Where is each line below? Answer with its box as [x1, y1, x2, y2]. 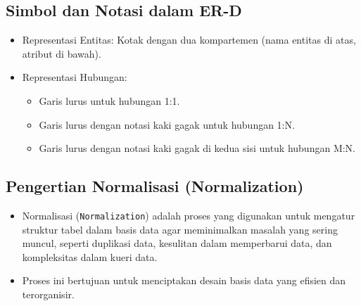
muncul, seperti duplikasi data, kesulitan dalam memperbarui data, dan [22, 236, 332, 250]
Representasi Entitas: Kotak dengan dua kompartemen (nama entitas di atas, [22, 32, 356, 47]
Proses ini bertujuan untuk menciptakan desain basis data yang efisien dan [22, 273, 346, 288]
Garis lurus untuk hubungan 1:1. [39, 93, 180, 108]
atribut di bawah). [22, 46, 101, 60]
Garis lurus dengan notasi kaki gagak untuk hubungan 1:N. [39, 117, 295, 132]
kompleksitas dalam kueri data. [22, 249, 158, 264]
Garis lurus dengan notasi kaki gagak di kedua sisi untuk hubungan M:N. [39, 141, 356, 155]
